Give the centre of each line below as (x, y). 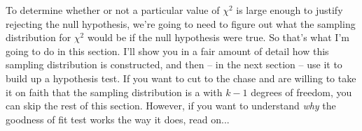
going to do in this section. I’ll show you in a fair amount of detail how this (167, 51)
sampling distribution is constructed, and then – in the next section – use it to (174, 64)
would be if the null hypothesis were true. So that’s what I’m (218, 37)
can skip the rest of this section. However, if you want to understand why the (171, 106)
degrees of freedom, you (301, 92)
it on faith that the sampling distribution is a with (114, 92)
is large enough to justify (290, 10)
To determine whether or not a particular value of (113, 10)
